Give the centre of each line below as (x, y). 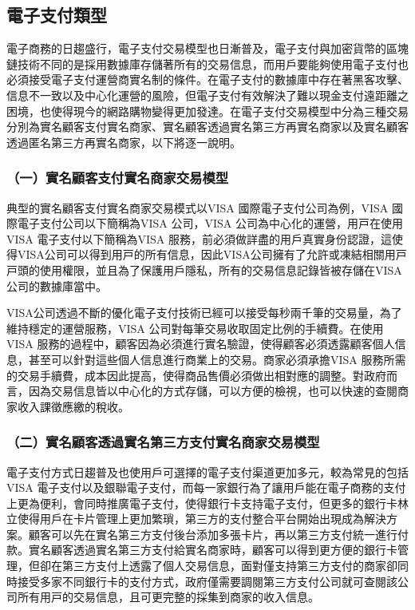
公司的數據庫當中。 (57, 285)
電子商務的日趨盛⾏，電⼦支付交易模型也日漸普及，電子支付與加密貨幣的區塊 (207, 48)
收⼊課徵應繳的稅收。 (73, 406)
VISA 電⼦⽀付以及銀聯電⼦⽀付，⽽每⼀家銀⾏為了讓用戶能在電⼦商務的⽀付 (206, 487)
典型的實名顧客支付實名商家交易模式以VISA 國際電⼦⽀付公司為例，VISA (198, 207)
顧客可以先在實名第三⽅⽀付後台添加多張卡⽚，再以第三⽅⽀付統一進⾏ (213, 534)
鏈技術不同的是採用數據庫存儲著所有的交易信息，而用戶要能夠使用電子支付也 (207, 63)
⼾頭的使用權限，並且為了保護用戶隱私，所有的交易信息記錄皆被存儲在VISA (204, 269)
